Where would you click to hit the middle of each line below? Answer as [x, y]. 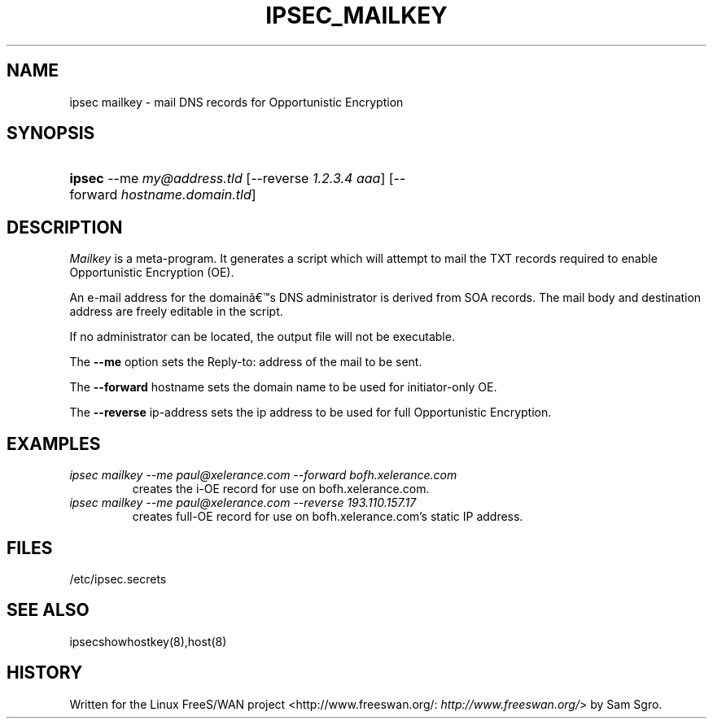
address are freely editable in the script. [176, 312]
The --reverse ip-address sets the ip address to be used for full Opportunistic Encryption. [311, 413]
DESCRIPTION [65, 227]
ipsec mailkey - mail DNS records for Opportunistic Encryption [236, 102]
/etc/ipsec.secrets [118, 579]
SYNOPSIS [51, 133]
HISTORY [45, 673]
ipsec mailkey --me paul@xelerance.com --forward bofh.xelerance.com [263, 475]
